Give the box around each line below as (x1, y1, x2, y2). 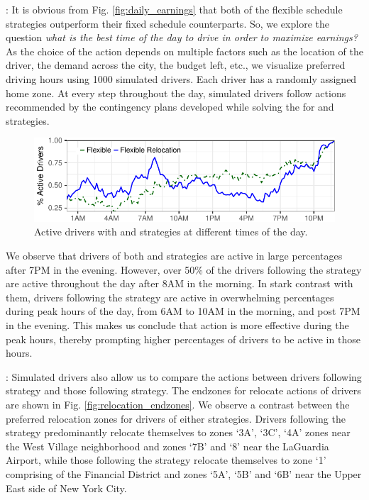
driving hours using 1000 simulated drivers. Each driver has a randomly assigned (6, 71, 357, 86)
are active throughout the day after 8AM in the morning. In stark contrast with (6, 276, 353, 291)
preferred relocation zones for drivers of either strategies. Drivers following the (6, 411, 346, 426)
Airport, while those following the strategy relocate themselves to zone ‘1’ (6, 452, 326, 467)
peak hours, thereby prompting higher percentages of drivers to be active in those (6, 331, 360, 346)
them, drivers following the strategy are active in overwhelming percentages (6, 289, 334, 304)
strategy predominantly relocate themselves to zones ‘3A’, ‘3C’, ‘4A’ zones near (6, 425, 351, 440)
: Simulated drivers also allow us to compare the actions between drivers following (6, 369, 362, 384)
